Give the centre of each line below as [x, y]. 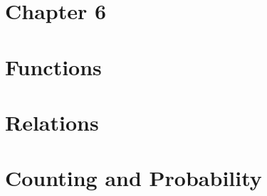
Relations [52, 122]
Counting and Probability [133, 178]
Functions [53, 66]
